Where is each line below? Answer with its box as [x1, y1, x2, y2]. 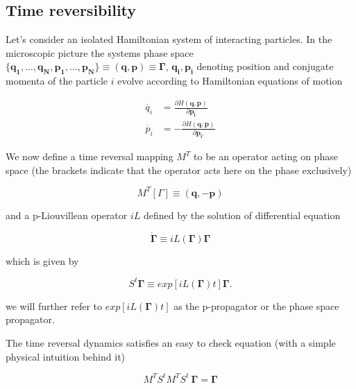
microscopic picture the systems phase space [6, 45, 194, 60]
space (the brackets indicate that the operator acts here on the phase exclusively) [6, 162, 352, 177]
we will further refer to [6, 298, 102, 313]
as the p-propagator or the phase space [173, 298, 339, 313]
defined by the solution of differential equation [144, 207, 341, 222]
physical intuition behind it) [6, 349, 126, 363]
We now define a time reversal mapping [6, 149, 173, 164]
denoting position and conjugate [196, 59, 334, 74]
